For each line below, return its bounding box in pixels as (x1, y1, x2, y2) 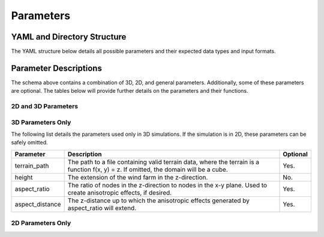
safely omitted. (11, 139, 48, 146)
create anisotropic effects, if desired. (67, 189, 172, 197)
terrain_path (14, 162, 49, 170)
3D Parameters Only (11, 118, 71, 126)
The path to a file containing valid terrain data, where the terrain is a (67, 157, 260, 166)
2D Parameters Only (11, 219, 71, 227)
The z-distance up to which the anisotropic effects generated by (67, 196, 250, 205)
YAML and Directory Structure (11, 32, 127, 42)
